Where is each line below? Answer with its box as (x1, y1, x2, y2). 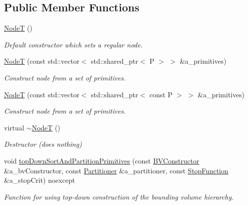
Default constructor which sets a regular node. (4, 39, 143, 49)
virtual (4, 122, 24, 132)
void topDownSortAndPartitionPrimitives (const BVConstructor (4, 155, 200, 165)
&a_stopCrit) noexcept (4, 175, 75, 185)
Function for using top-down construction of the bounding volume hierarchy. (4, 191, 234, 202)
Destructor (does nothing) (4, 139, 82, 149)
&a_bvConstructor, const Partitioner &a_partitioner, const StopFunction (4, 165, 229, 175)
